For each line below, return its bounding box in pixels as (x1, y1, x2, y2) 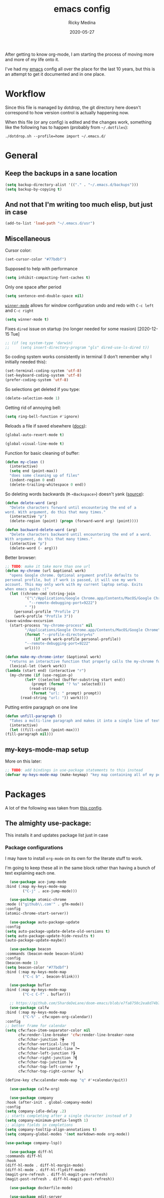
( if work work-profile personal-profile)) (33, 637, 121, 642)
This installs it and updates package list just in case (5, 832, 108, 838)
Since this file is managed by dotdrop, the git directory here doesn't (5, 104, 141, 110)
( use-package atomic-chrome (9, 898, 67, 902)
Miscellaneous (5, 235, 51, 243)
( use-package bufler (9, 983, 51, 988)
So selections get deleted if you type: (5, 386, 81, 392)
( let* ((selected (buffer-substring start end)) (24, 677, 125, 682)
